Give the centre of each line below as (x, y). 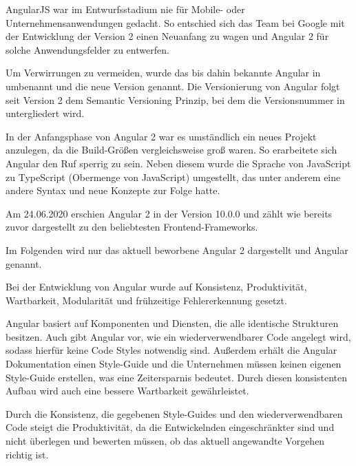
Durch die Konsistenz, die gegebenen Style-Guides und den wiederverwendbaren (174, 413)
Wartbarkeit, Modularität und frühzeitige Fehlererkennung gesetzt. (146, 300)
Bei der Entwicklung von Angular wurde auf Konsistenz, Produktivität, (156, 287)
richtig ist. (27, 454)
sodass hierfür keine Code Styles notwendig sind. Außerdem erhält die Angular (171, 350)
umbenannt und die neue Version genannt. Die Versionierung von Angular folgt (173, 86)
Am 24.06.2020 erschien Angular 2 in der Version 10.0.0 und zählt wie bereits (169, 213)
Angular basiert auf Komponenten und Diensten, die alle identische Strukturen (172, 323)
